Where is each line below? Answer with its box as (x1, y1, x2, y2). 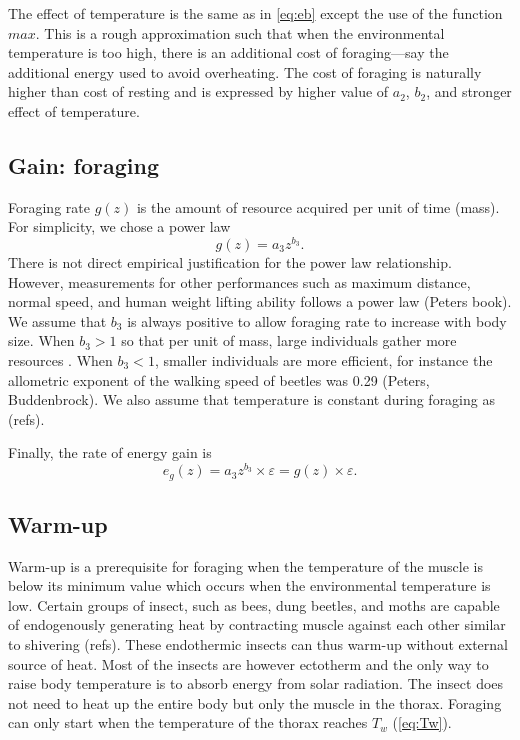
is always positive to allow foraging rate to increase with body (127, 310, 507, 331)
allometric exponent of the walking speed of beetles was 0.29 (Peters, (8, 369, 430, 390)
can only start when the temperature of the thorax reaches (8, 712, 368, 733)
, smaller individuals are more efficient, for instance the (154, 350, 493, 370)
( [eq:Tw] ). (392, 712, 452, 733)
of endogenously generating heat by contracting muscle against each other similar (8, 614, 506, 635)
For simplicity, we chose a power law (8, 216, 231, 237)
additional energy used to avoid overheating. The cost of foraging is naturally (8, 61, 482, 82)
